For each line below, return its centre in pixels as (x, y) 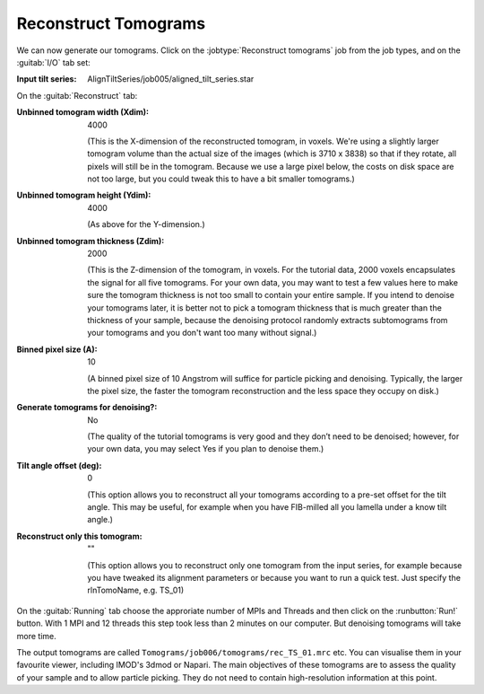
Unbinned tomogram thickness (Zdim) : (91, 241)
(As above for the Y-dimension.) (146, 224)
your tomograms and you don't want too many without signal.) (202, 333)
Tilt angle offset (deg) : (59, 465)
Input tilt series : (47, 79)
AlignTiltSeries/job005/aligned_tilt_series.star (171, 79)
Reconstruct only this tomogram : (79, 536)
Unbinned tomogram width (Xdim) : (83, 112)
